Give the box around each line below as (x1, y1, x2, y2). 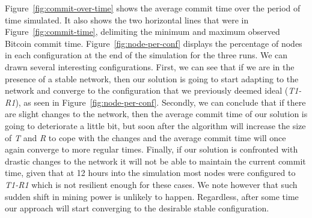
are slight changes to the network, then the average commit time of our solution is (5, 107, 308, 120)
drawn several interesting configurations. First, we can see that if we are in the (5, 60, 295, 73)
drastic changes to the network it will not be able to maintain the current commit (5, 154, 306, 167)
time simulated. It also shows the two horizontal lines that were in (5, 13, 249, 26)
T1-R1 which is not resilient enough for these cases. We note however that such (5, 178, 298, 190)
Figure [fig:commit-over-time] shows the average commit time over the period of (5, 2, 301, 14)
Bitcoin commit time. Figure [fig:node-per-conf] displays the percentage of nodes (5, 37, 302, 49)
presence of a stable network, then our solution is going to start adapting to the (5, 72, 299, 85)
